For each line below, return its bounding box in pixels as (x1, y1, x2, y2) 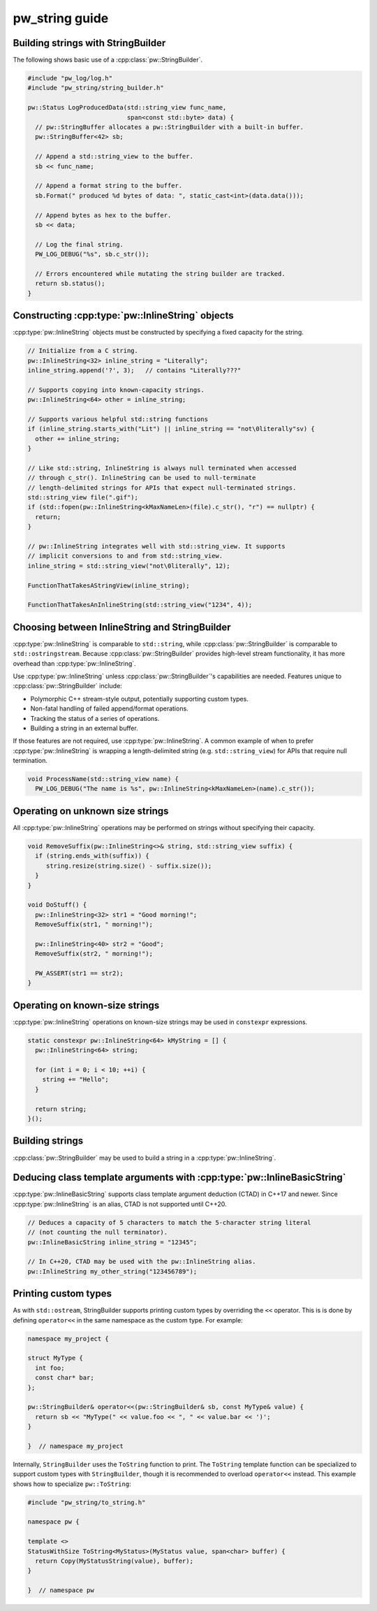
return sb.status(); (35, 279, 105, 288)
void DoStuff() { (27, 901, 87, 909)
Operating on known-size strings (13, 999, 160, 1011)
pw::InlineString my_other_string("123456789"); (27, 1267, 198, 1275)
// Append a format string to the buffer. (35, 182, 183, 190)
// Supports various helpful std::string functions (27, 415, 209, 423)
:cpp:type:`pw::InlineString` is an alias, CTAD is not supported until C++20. (13, 1200, 227, 1208)
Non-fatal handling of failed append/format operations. (30, 704, 188, 713)
